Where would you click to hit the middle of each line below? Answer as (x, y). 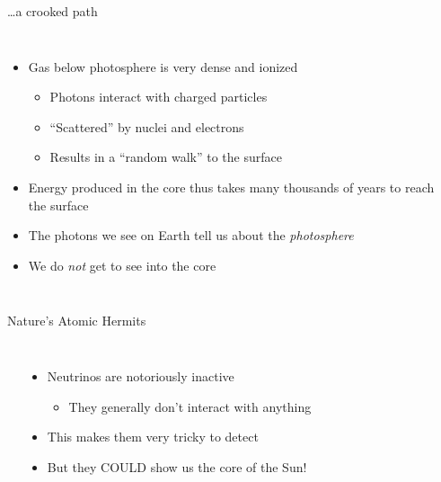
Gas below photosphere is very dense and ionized (163, 66)
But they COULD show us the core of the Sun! (177, 466)
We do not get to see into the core (122, 265)
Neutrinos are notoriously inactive (141, 375)
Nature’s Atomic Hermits (77, 321)
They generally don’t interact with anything (190, 406)
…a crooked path (53, 11)
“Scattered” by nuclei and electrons (147, 126)
